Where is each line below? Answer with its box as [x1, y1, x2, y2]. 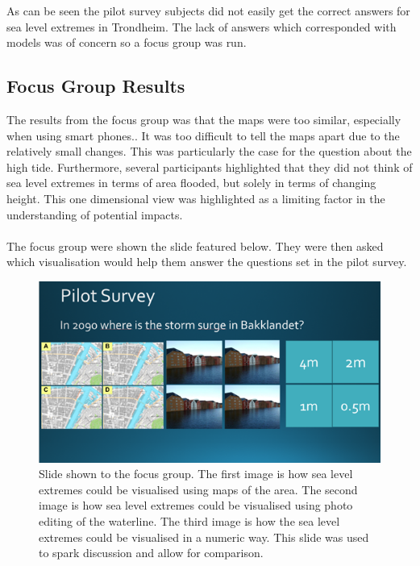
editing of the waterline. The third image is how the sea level [39, 512, 340, 529]
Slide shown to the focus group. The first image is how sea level [39, 465, 353, 482]
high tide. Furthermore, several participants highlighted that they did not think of [6, 158, 413, 175]
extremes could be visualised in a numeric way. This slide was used [39, 528, 369, 545]
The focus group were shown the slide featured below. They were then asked [6, 237, 384, 254]
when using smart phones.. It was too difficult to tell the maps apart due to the [6, 127, 400, 144]
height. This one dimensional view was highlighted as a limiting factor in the [6, 189, 385, 206]
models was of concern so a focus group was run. [6, 34, 247, 51]
